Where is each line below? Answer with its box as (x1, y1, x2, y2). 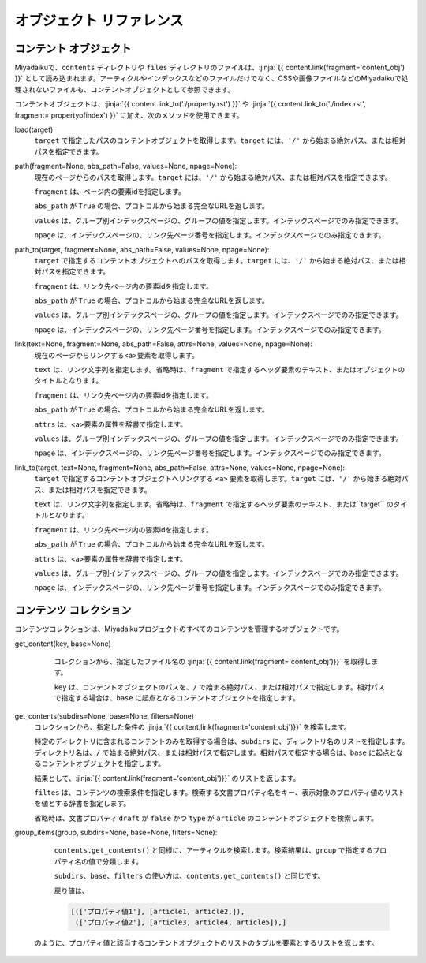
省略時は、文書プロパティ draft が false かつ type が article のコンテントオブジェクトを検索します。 (34, 813, 379, 823)
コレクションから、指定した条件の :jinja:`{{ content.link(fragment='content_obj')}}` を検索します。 (34, 722, 351, 731)
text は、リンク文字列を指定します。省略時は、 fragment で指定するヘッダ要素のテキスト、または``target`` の (34, 499, 394, 509)
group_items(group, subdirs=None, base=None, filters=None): (14, 828, 218, 838)
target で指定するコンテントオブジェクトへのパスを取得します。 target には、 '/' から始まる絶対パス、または (34, 256, 399, 265)
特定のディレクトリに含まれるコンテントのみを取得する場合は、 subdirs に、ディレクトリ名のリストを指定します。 (34, 737, 409, 746)
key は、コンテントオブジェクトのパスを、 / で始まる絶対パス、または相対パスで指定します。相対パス (54, 682, 386, 692)
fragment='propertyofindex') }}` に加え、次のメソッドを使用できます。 (14, 110, 244, 120)
